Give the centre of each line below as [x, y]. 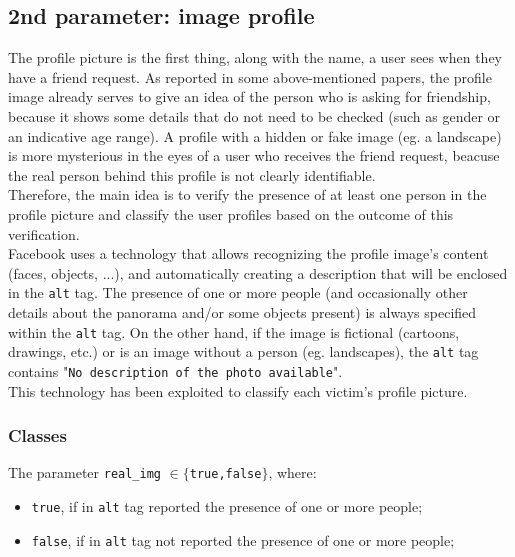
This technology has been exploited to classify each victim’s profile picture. [238, 390]
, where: [292, 472]
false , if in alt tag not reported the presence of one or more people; [243, 539]
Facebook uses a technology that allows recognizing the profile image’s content [248, 253]
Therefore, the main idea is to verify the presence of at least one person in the [247, 194]
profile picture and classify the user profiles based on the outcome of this [231, 213]
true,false [225, 474]
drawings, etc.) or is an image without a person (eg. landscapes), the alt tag [243, 351]
